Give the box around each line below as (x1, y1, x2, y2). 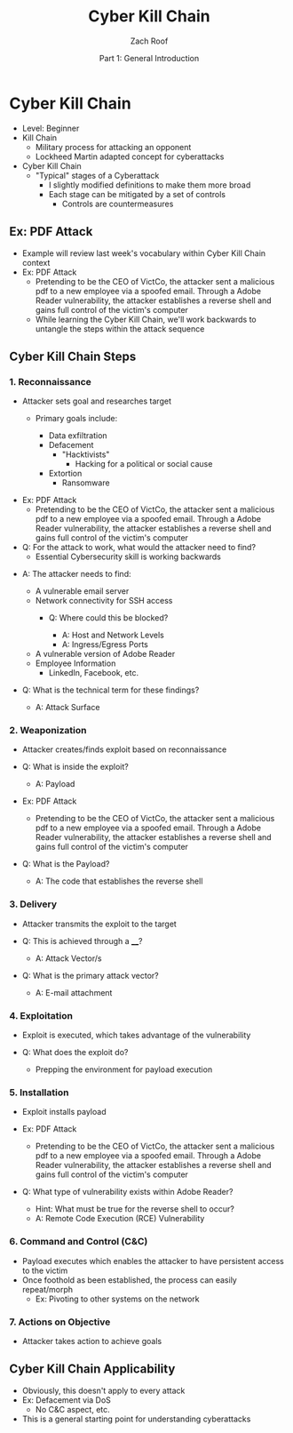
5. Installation (9, 1086, 69, 1099)
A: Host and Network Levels (61, 629, 164, 641)
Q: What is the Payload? (21, 859, 110, 869)
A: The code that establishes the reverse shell (35, 876, 203, 886)
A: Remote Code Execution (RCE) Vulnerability (35, 1213, 205, 1224)
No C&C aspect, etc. (35, 1404, 111, 1414)
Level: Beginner (21, 123, 80, 133)
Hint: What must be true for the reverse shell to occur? (35, 1204, 235, 1214)
